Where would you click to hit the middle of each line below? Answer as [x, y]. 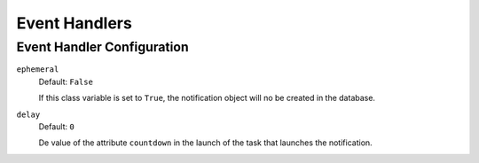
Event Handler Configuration [103, 47]
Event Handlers [74, 23]
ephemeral [38, 70]
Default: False [66, 81]
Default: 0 [56, 126]
